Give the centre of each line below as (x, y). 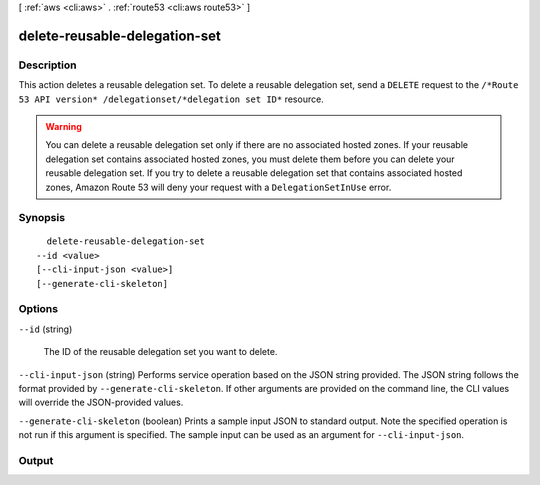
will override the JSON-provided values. (101, 402)
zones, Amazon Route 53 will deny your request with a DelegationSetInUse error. (218, 187)
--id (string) (45, 329)
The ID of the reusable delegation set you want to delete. (160, 352)
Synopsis (41, 218)
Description (47, 65)
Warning (63, 126)
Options (38, 309)
